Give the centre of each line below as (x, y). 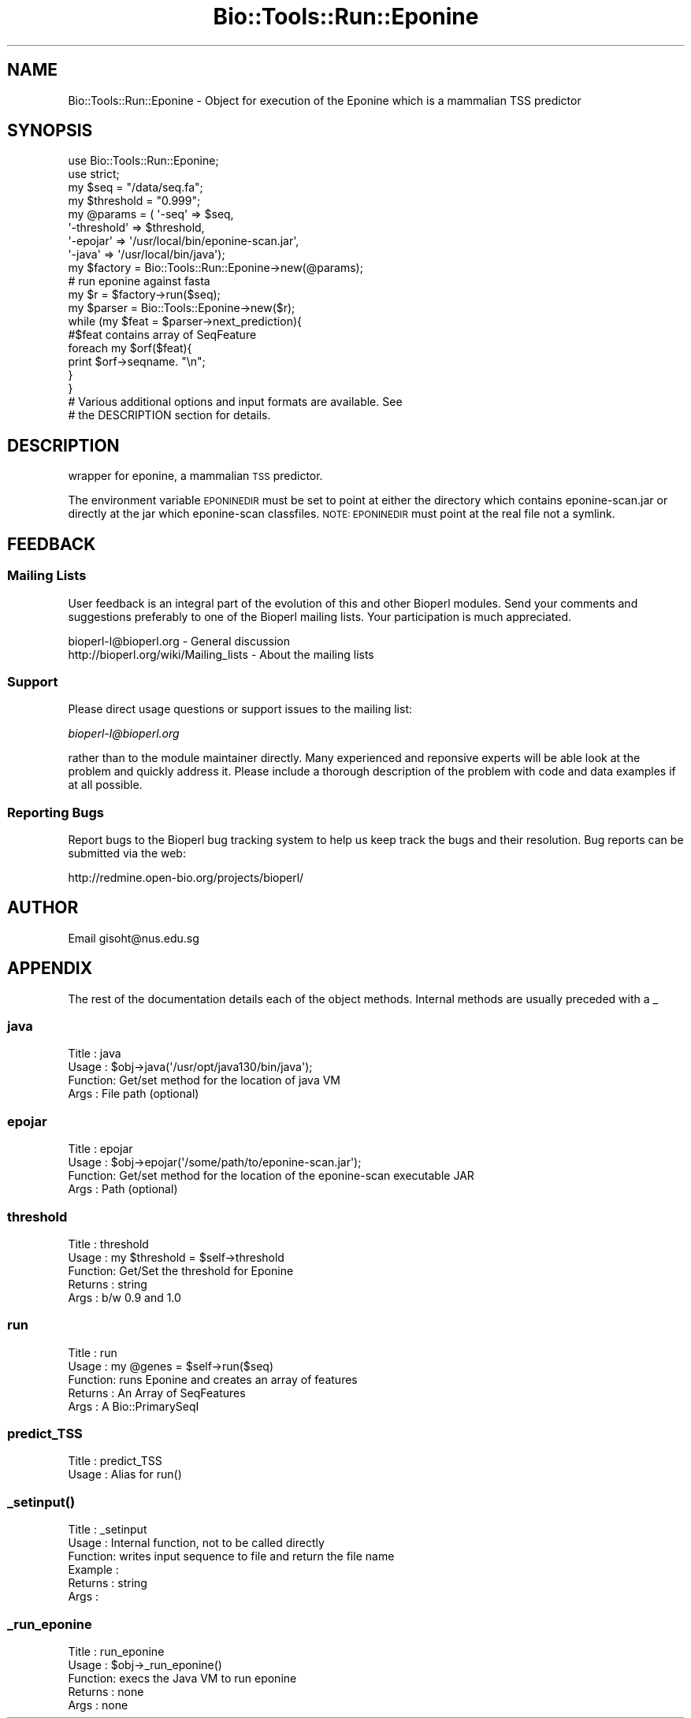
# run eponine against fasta (139, 281)
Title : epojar (100, 1149)
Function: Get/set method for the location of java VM (204, 1080)
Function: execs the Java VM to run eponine (182, 1678)
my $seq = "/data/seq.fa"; (136, 188)
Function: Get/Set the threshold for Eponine (181, 1270)
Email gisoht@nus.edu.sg (134, 938)
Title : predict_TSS (115, 1461)
